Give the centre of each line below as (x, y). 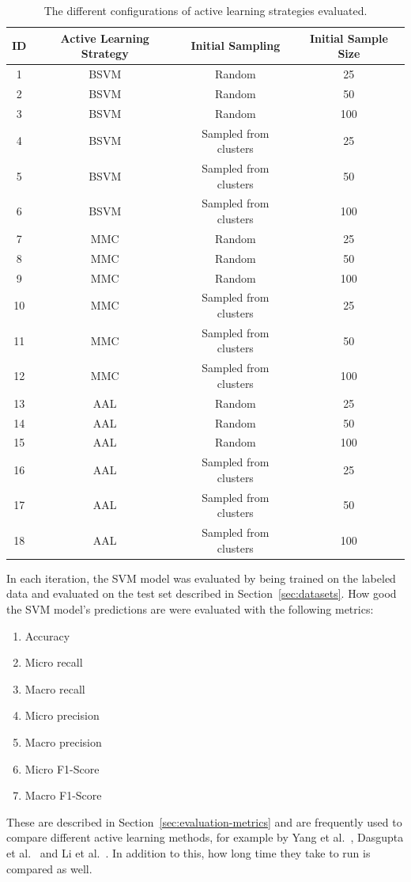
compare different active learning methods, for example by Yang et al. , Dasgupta (205, 837)
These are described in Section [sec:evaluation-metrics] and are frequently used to (204, 821)
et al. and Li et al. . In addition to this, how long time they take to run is (189, 852)
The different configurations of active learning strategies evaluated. (205, 10)
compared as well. (49, 868)
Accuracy (47, 635)
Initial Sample (349, 38)
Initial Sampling (236, 46)
